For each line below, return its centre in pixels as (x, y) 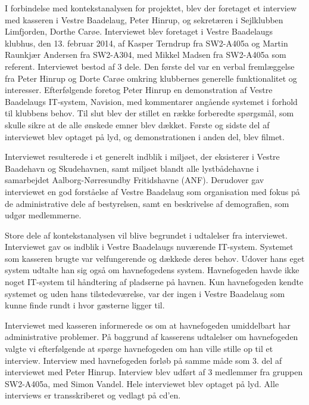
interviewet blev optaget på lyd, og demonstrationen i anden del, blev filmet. (145, 136)
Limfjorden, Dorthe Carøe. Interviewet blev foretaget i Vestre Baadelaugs (139, 31)
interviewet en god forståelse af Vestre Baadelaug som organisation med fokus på (152, 191)
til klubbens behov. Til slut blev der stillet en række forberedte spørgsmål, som (149, 113)
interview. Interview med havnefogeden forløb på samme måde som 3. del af (143, 360)
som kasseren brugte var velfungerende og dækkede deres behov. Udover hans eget (155, 258)
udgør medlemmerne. (43, 215)
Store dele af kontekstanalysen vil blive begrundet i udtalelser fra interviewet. (146, 235)
